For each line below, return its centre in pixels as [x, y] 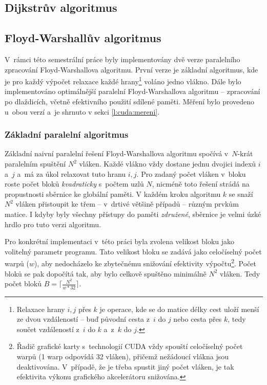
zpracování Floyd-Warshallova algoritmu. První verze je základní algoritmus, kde [131, 69]
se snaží [241, 194]
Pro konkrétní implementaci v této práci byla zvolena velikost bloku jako [120, 241]
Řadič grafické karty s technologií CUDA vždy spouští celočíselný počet [130, 346]
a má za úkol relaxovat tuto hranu [71, 173]
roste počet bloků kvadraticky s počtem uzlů [74, 184]
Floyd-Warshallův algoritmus [83, 38]
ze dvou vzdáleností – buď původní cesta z [83, 319]
